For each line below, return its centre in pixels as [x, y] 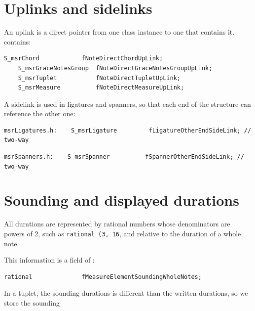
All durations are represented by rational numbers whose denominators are [117, 224]
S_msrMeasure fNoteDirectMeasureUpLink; [101, 88]
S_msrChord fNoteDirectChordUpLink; [84, 59]
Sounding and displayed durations [122, 200]
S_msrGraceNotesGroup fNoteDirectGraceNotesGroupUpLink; [115, 68]
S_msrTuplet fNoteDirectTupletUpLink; [99, 78]
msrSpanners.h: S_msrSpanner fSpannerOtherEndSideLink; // [124, 157]
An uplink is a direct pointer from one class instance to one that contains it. [119, 32]
